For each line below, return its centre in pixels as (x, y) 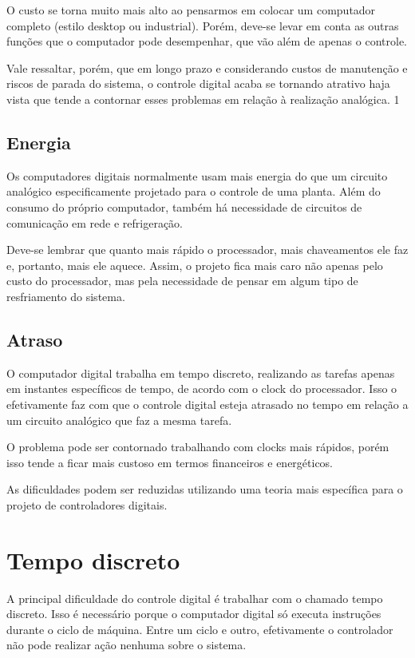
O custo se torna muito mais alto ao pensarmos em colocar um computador (191, 10)
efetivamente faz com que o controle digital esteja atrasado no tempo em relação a (207, 404)
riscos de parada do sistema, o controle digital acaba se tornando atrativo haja (198, 83)
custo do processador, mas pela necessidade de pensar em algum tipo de (182, 281)
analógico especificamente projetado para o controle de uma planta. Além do (194, 191)
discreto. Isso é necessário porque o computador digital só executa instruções (194, 614)
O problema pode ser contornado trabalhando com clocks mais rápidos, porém (198, 447)
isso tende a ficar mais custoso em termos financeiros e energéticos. (170, 462)
